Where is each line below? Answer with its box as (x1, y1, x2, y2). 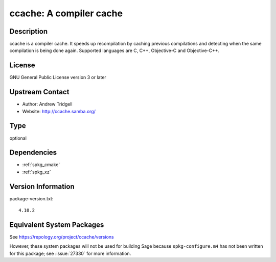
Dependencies (9, 148, 57, 157)
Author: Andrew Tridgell (22, 101, 73, 107)
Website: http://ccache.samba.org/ (22, 108, 96, 114)
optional (9, 135, 27, 141)
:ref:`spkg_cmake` (22, 162, 60, 168)
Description (9, 27, 48, 36)
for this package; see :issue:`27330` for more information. (9, 250, 131, 256)
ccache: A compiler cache (9, 8, 123, 19)
